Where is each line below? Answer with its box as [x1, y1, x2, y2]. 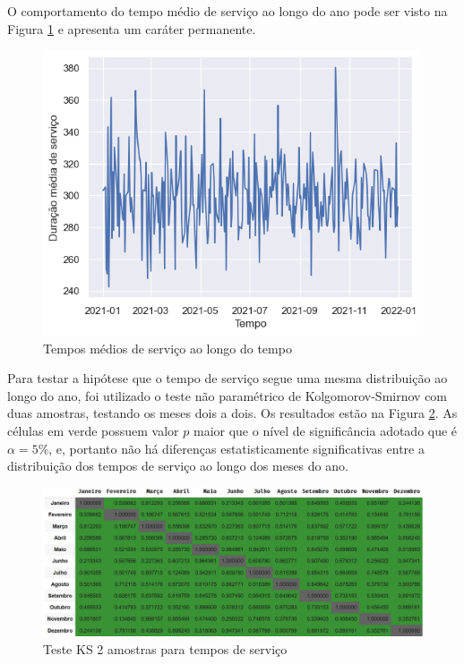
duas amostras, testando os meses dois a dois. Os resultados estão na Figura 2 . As [7, 404, 458, 422]
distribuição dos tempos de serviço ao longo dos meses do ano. [7, 456, 348, 475]
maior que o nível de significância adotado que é [193, 421, 458, 440]
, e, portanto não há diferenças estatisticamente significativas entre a [48, 438, 425, 457]
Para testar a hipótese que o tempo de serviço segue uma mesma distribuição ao [7, 369, 448, 387]
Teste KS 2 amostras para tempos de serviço [43, 639, 288, 658]
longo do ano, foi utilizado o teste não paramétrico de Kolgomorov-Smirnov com [7, 386, 448, 404]
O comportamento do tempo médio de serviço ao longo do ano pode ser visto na [7, 2, 448, 20]
